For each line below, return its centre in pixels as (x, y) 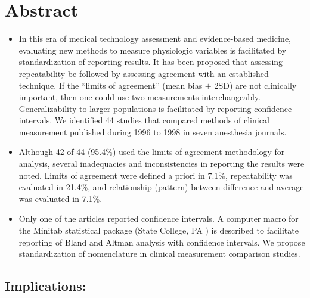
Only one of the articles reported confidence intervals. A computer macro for (159, 218)
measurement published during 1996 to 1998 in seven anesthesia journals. (153, 131)
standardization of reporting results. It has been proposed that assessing (151, 62)
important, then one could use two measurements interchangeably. (139, 97)
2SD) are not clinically (255, 85)
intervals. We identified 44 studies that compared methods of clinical (144, 120)
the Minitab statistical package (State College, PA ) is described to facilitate (159, 230)
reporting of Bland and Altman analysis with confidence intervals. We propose (162, 242)
